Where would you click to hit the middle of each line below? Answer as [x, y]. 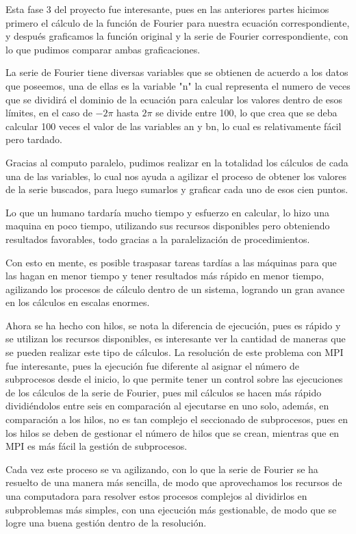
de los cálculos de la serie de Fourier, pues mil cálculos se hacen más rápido [164, 392]
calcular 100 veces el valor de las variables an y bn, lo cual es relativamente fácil [174, 126]
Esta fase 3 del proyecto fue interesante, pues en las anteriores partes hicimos [167, 9]
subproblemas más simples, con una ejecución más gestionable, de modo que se [171, 509]
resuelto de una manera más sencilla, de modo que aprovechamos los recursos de [174, 482]
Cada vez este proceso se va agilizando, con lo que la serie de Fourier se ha [162, 469]
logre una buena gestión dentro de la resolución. [106, 523]
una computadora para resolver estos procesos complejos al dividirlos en [156, 496]
